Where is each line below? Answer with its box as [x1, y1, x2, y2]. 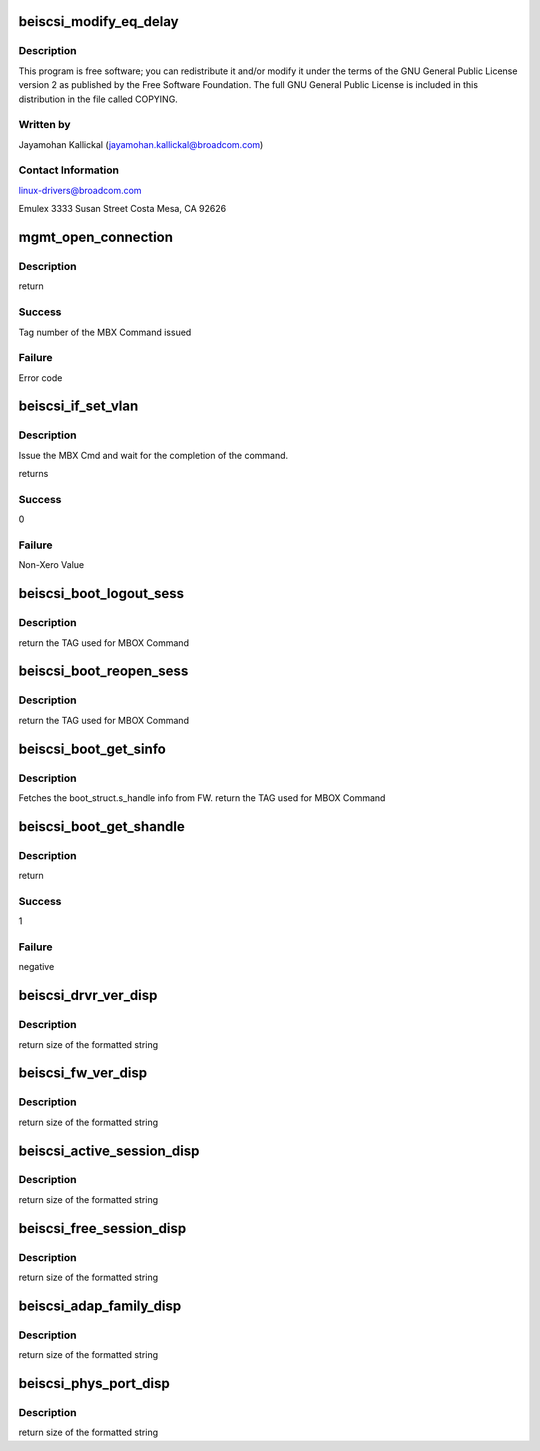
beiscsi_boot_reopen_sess [18, 663, 189, 680]
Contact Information [18, 163, 120, 177]
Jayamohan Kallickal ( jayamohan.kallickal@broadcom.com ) [18, 138, 264, 150]
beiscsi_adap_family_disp [18, 1297, 182, 1314]
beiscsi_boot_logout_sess [18, 585, 185, 602]
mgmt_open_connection [18, 229, 174, 246]
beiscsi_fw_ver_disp [18, 1065, 148, 1082]
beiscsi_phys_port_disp [18, 1375, 170, 1392]
